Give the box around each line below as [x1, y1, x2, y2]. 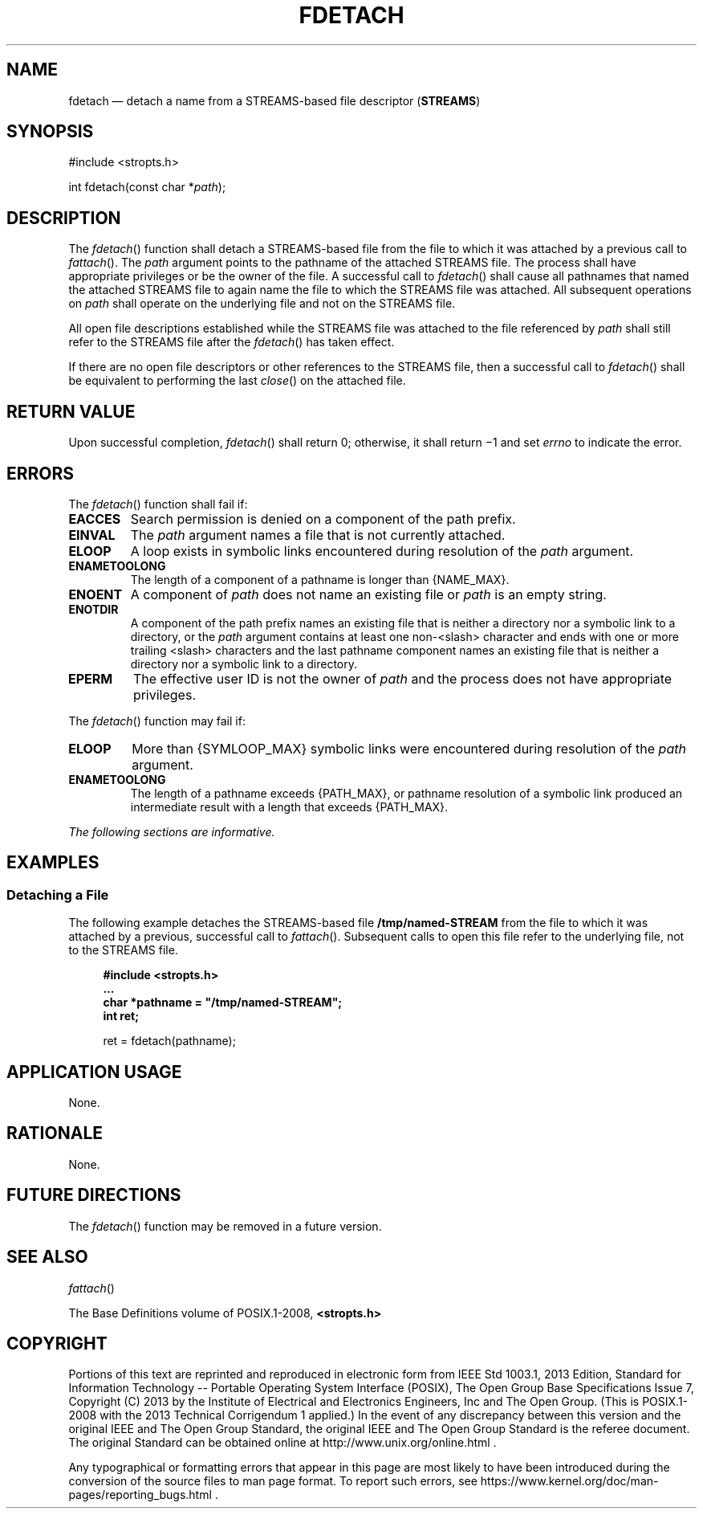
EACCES [68, 510, 121, 527]
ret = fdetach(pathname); [103, 1034, 236, 1048]
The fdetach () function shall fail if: [68, 496, 248, 511]
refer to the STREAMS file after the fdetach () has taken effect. [68, 335, 395, 349]
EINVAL [68, 526, 116, 543]
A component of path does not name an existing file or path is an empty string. [130, 586, 607, 602]
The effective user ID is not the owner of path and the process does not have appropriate [132, 670, 673, 687]
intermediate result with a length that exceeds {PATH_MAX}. [130, 799, 449, 814]
